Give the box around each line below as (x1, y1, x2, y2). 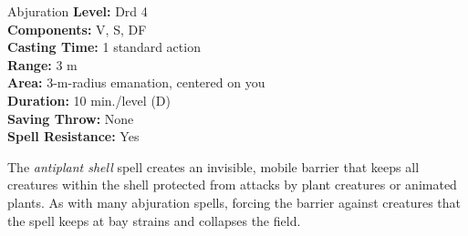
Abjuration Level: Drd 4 (7, 2, 148, 20)
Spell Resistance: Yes (7, 127, 140, 146)
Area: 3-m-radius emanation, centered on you (7, 73, 265, 92)
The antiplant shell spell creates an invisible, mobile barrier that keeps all (7, 157, 420, 176)
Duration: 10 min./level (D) (7, 90, 171, 109)
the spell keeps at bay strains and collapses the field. (7, 210, 301, 230)
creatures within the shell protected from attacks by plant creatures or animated (7, 175, 457, 194)
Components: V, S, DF (7, 19, 147, 38)
